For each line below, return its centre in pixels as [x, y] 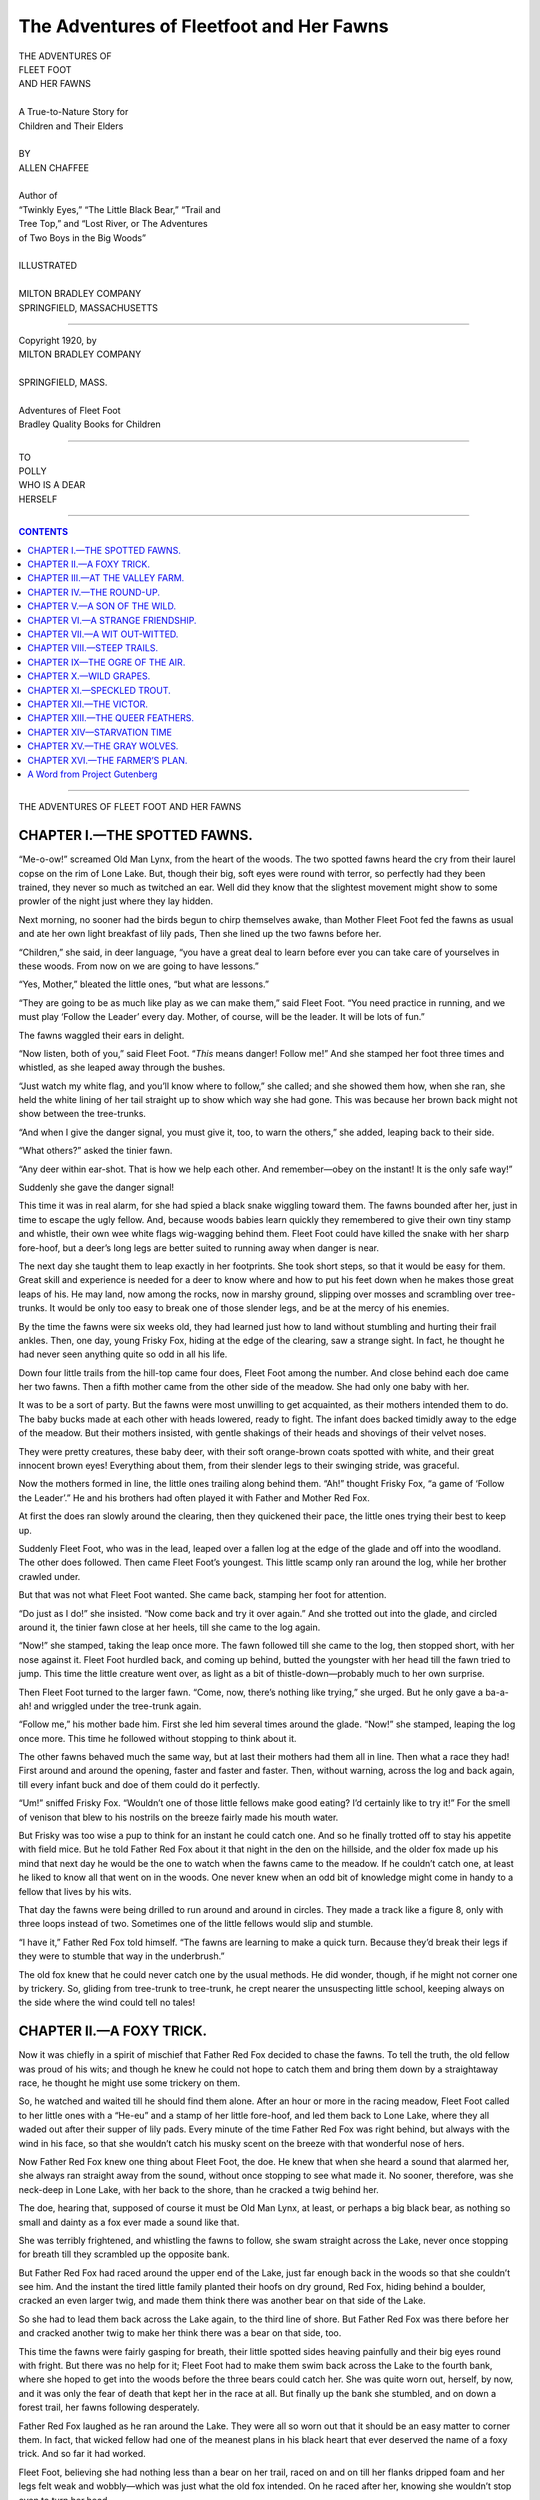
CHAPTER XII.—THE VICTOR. [88, 704]
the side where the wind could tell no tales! [107, 2002]
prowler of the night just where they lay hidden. [116, 901]
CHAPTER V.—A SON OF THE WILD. [102, 606]
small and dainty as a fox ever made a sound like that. [129, 2222]
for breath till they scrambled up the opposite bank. [124, 2254]
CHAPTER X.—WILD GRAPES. [89, 676]
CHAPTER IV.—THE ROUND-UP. [93, 592]
